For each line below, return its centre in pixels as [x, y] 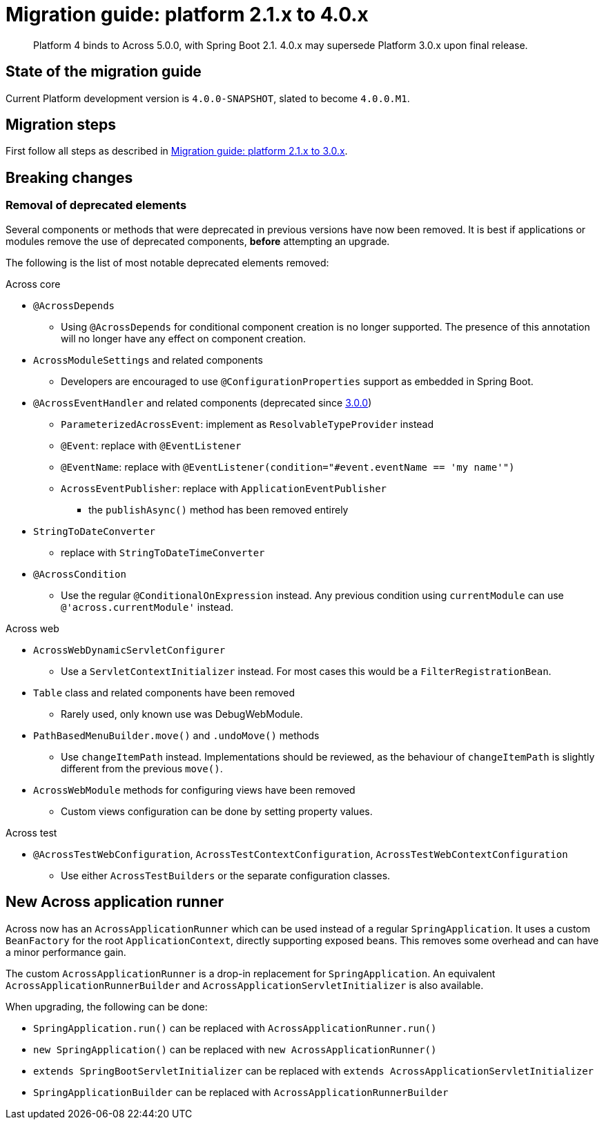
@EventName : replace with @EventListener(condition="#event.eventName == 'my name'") [288, 467]
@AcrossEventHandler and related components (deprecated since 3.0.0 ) [203, 402]
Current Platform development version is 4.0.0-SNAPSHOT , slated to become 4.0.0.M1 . [208, 98]
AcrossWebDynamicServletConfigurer [129, 650]
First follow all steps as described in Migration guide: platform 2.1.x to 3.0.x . [177, 151]
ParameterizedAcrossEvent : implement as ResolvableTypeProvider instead [247, 424]
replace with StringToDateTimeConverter [163, 552]
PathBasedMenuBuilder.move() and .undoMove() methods [176, 735]
